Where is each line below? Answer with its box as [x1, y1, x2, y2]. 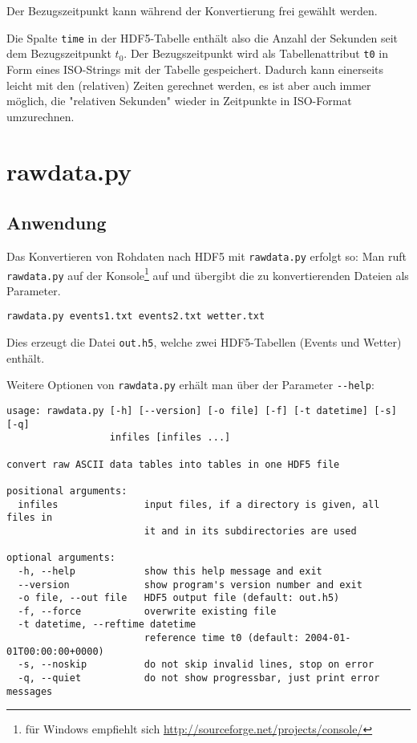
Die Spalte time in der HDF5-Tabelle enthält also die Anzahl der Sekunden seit [6, 29, 398, 46]
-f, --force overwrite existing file [18, 605, 277, 617]
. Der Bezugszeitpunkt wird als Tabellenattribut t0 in [123, 45, 388, 62]
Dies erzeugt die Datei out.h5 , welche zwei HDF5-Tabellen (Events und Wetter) [6, 334, 402, 351]
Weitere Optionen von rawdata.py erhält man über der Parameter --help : [6, 376, 374, 393]
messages [6, 685, 53, 697]
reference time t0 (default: [144, 632, 300, 644]
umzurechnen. [6, 108, 75, 124]
